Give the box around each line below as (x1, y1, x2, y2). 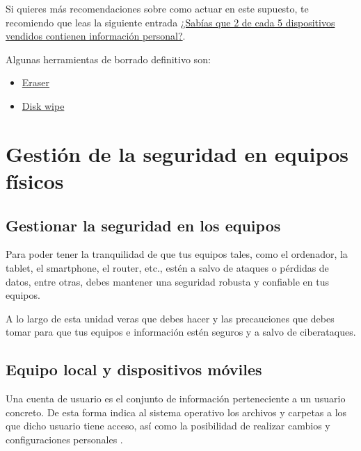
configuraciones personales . (6, 432, 123, 446)
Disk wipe (22, 98, 65, 113)
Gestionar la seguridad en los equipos (6, 214, 281, 236)
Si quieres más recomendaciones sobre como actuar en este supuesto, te (6, 1, 309, 15)
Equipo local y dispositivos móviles (6, 359, 262, 380)
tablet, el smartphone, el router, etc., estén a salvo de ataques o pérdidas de (6, 260, 329, 274)
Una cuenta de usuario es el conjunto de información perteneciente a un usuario (6, 391, 346, 406)
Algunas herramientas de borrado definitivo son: (6, 51, 211, 66)
